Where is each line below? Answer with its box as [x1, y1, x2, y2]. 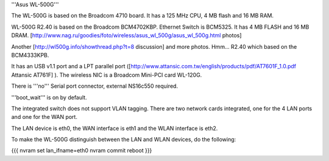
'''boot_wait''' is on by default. [11, 93, 88, 101]
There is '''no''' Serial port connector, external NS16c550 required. [11, 82, 179, 90]
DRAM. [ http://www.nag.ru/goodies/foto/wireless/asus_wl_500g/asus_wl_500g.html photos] [11, 32, 242, 39]
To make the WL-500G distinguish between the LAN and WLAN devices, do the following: [11, 136, 236, 143]
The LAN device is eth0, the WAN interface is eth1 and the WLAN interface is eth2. [11, 124, 218, 132]
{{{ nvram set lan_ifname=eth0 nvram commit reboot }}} [11, 147, 152, 154]
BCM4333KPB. [11, 51, 49, 59]
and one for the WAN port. [11, 113, 77, 121]
